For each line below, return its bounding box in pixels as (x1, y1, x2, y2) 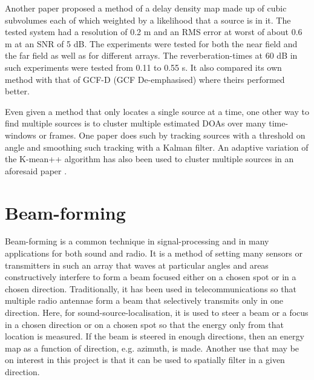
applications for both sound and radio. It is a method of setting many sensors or (5, 247, 303, 260)
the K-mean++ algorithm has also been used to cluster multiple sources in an (5, 152, 294, 165)
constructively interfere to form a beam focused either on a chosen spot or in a (5, 270, 296, 283)
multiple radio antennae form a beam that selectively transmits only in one (5, 294, 284, 307)
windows (5, 128, 36, 141)
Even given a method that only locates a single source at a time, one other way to (5, 105, 309, 117)
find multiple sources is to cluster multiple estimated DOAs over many (5, 117, 266, 129)
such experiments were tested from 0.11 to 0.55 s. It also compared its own (5, 61, 282, 73)
